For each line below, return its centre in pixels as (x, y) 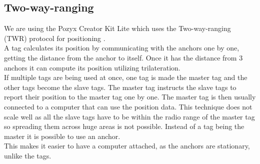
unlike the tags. (28, 155)
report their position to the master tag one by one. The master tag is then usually (130, 97)
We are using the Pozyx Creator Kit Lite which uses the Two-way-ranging (117, 28)
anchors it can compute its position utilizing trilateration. (92, 67)
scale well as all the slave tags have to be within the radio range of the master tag (129, 116)
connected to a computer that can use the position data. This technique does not (128, 106)
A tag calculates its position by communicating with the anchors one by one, (122, 48)
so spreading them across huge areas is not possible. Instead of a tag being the (124, 126)
